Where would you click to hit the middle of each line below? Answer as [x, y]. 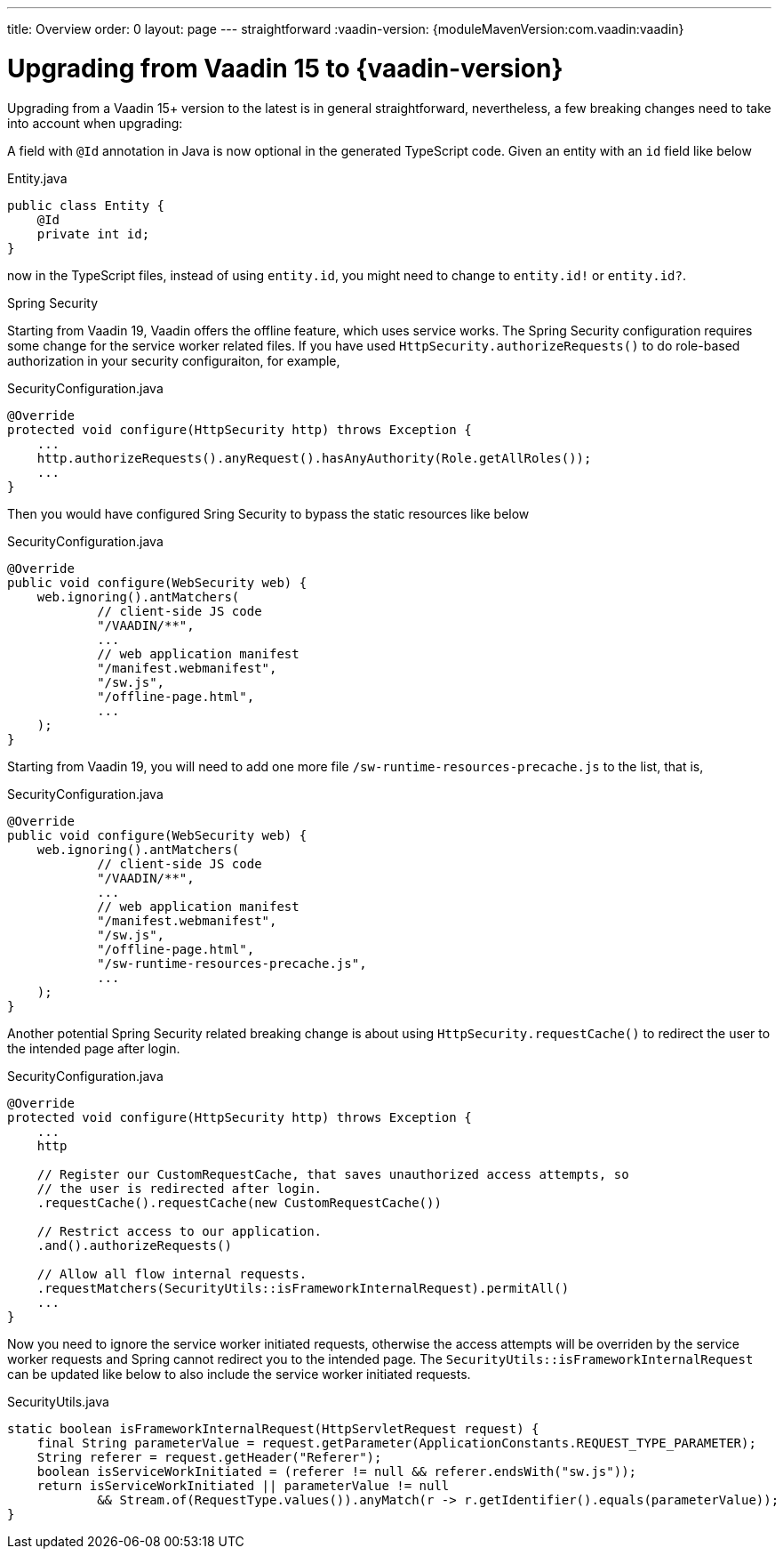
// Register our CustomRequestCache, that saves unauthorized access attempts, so [333, 1174]
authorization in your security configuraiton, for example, [174, 360]
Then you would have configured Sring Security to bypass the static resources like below [268, 513]
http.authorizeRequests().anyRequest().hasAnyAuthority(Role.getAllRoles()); [314, 458]
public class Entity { [86, 205]
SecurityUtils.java [58, 1401]
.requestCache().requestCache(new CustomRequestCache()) [239, 1202]
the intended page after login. [94, 1048]
